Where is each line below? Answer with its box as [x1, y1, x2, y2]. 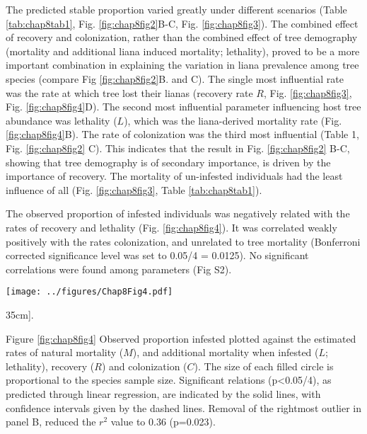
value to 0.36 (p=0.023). [110, 414, 216, 429]
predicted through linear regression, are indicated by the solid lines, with [6, 386, 321, 401]
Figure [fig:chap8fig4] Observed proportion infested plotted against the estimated [6, 331, 356, 346]
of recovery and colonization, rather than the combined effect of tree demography [6, 30, 358, 45]
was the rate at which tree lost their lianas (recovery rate [6, 85, 253, 100]
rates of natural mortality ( [6, 345, 124, 360]
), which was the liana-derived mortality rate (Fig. [124, 113, 342, 127]
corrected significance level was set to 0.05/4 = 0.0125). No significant [6, 248, 309, 263]
